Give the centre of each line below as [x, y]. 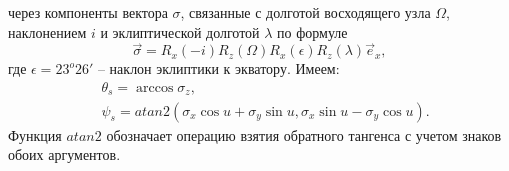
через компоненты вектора [88, 12]
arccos [154, 88]
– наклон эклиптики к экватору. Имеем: [218, 68]
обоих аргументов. [64, 154]
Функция [35, 134]
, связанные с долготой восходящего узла [305, 12]
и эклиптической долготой [180, 31]
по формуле [312, 31]
